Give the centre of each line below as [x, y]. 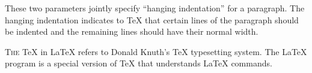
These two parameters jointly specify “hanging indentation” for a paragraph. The [155, 8]
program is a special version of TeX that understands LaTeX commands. [139, 63]
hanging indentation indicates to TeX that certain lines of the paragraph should [152, 19]
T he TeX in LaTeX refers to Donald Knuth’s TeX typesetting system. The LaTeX [156, 51]
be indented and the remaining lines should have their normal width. [132, 31]
